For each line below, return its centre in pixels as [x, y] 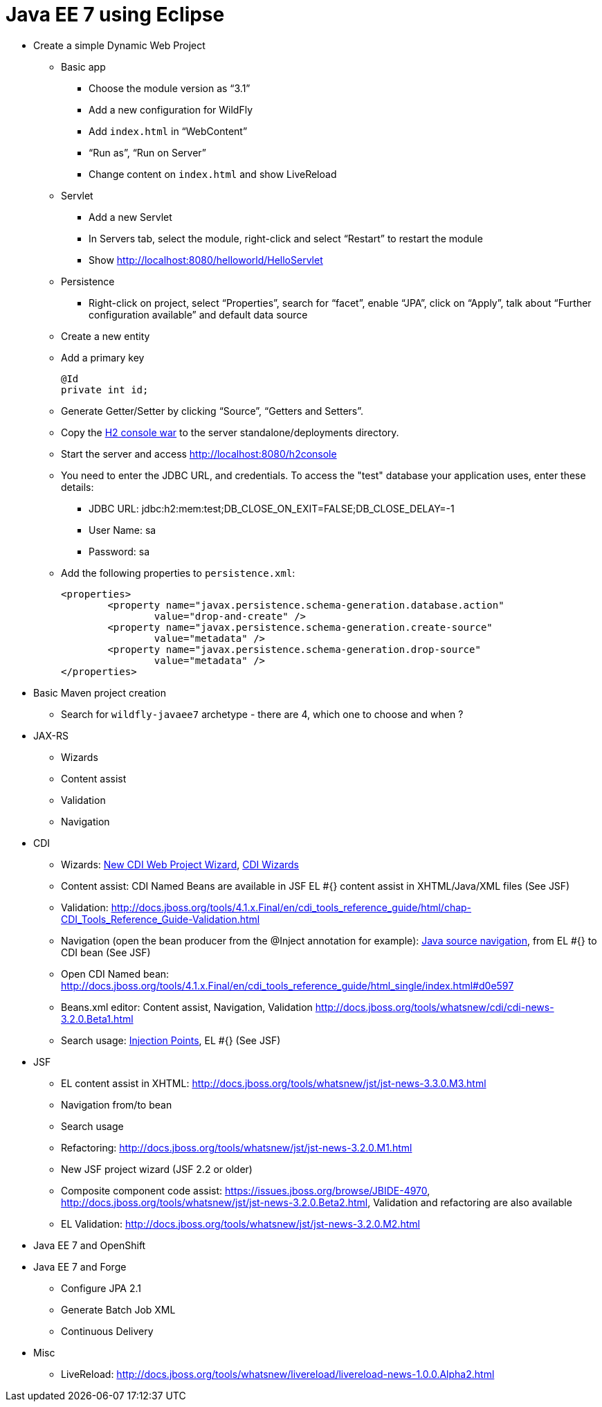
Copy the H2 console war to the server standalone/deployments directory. [230, 432]
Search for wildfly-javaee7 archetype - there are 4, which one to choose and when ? [262, 714]
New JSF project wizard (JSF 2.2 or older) [157, 1169]
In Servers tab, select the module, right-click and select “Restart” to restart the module [286, 238]
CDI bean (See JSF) [106, 952]
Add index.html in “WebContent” [168, 131]
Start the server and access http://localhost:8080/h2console [199, 454]
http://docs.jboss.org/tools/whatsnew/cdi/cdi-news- [435, 1007]
